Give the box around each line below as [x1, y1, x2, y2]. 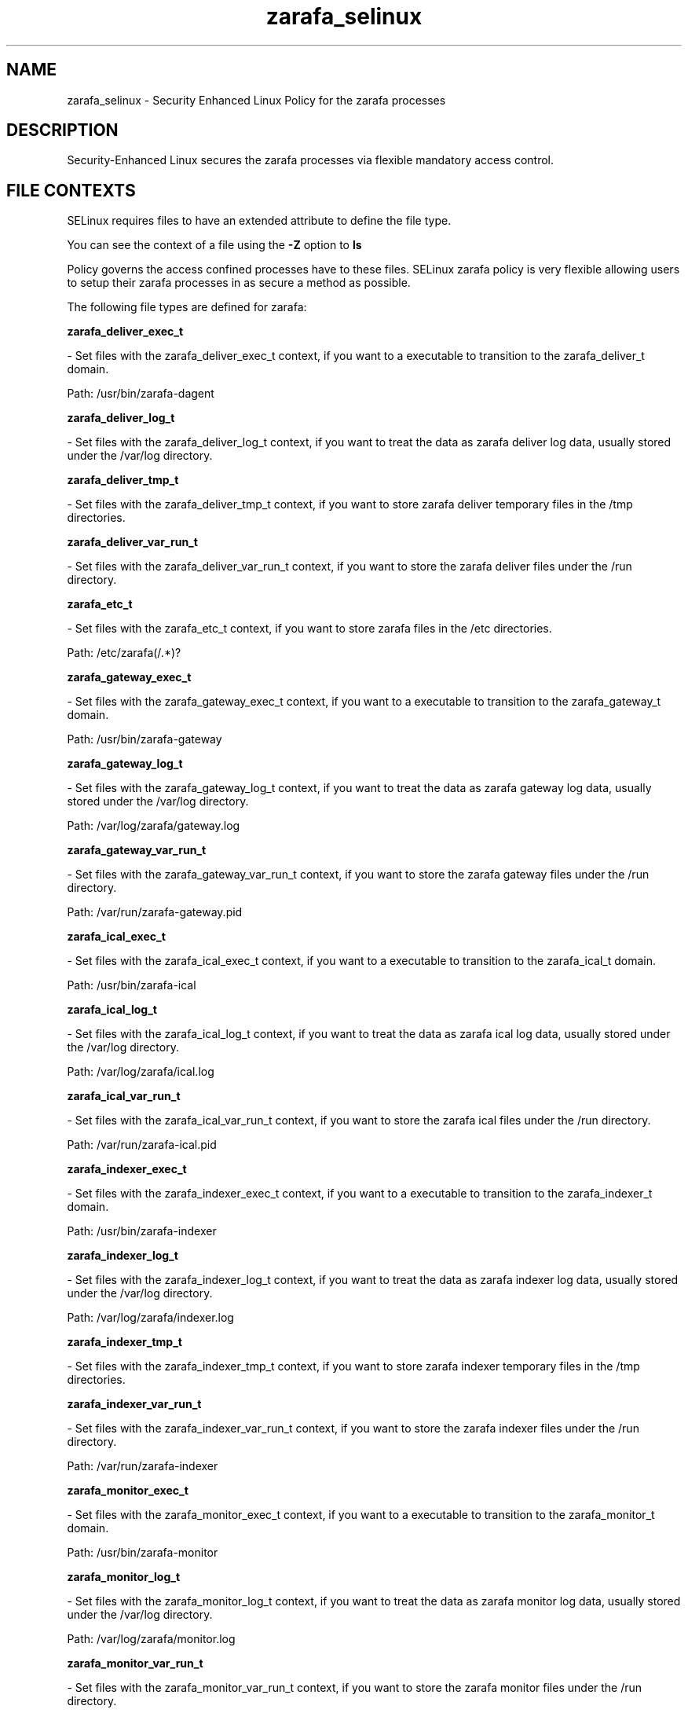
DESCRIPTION [6, 120, 119, 141]
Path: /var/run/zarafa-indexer [67, 1459, 218, 1473]
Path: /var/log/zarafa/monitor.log [67, 1632, 236, 1646]
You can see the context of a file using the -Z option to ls [67, 238, 362, 252]
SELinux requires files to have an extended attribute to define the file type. [67, 214, 452, 228]
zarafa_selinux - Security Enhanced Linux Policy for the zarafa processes [67, 93, 446, 107]
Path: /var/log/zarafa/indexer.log [67, 1311, 234, 1325]
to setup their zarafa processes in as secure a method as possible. [67, 276, 411, 290]
